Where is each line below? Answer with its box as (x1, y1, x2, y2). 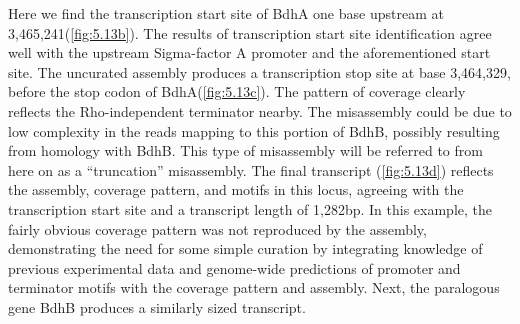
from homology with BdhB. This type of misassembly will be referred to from (8, 140, 483, 161)
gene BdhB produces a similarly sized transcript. (8, 296, 306, 317)
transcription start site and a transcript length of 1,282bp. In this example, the (8, 198, 493, 219)
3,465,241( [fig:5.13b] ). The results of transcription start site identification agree (8, 22, 492, 43)
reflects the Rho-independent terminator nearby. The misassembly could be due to (8, 100, 512, 121)
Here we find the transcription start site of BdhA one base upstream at (8, 3, 444, 23)
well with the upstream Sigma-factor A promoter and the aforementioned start (8, 42, 491, 63)
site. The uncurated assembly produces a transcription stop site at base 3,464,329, (8, 61, 511, 82)
